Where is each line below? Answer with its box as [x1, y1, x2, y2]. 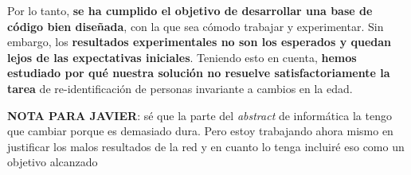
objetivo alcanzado [7, 154, 98, 170]
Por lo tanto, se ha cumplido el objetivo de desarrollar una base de [7, 2, 373, 18]
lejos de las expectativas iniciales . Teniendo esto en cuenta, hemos [7, 49, 357, 65]
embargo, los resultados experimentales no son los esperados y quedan [7, 33, 392, 50]
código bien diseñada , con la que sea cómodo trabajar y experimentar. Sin [7, 17, 384, 34]
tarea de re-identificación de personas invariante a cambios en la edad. [7, 80, 353, 96]
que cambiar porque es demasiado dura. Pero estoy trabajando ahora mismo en [7, 122, 393, 139]
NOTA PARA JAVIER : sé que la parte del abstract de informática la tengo [7, 107, 392, 123]
